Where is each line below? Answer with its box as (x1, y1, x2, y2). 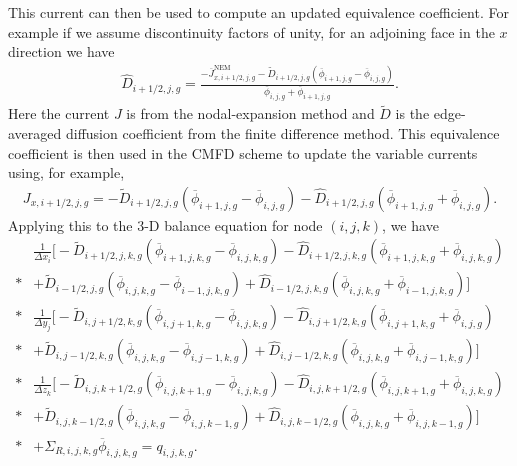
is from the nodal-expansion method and (126, 103, 375, 124)
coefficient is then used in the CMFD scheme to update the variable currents (8, 142, 478, 163)
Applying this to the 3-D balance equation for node (8, 214, 323, 235)
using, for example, (8, 162, 125, 183)
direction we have (8, 41, 115, 62)
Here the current (8, 103, 110, 124)
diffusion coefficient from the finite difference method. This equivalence (65, 122, 500, 143)
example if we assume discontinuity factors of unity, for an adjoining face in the (8, 21, 495, 42)
